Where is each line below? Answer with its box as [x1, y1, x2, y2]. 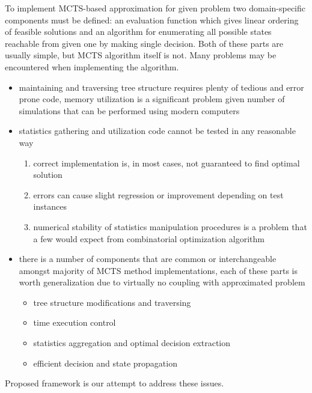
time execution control [33, 316, 116, 329]
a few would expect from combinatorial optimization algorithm [33, 232, 265, 245]
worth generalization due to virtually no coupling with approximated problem [19, 276, 305, 288]
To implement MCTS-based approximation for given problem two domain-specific [5, 2, 305, 14]
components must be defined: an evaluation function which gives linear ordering [5, 13, 299, 26]
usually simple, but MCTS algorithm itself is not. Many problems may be [5, 49, 277, 61]
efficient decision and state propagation [33, 356, 177, 369]
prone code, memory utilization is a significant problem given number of [19, 93, 285, 105]
